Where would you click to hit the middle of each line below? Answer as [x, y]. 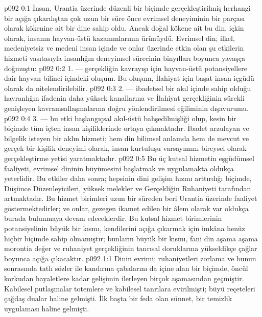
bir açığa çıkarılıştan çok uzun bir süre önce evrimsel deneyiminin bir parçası [125, 18]
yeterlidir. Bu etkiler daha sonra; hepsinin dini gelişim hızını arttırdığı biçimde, [128, 178]
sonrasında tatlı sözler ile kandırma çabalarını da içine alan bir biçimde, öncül [126, 268]
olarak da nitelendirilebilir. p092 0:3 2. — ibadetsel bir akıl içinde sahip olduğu [128, 88]
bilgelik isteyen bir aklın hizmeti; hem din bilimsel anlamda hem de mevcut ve [127, 138]
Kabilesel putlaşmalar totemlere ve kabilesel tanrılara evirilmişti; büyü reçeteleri [130, 288]
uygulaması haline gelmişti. [47, 308]
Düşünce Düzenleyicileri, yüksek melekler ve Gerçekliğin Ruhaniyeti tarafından [128, 188]
